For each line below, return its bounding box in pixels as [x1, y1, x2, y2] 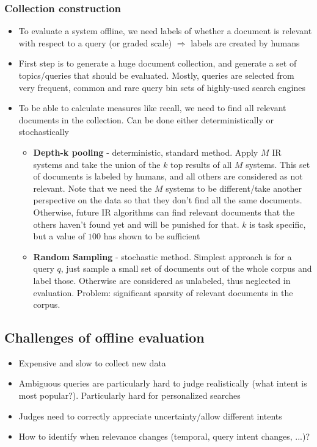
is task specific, [249, 217, 306, 230]
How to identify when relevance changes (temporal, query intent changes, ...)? [18, 430, 310, 443]
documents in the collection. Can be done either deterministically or [18, 113, 274, 126]
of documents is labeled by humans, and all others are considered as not [33, 170, 303, 183]
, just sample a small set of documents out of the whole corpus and [60, 262, 312, 275]
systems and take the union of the [33, 158, 161, 170]
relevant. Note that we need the [33, 181, 152, 194]
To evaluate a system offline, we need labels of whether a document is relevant [18, 24, 312, 37]
